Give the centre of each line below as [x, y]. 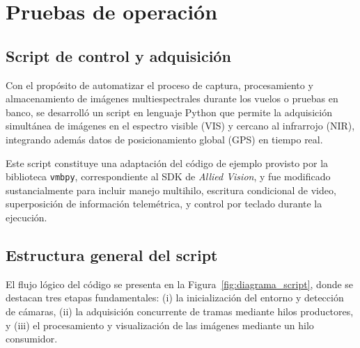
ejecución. [26, 217]
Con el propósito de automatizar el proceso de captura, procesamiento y [159, 85]
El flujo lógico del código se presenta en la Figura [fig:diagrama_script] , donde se [180, 284]
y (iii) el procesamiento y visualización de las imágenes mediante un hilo [160, 325]
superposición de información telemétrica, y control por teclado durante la [164, 204]
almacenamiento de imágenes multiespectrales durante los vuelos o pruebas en [172, 98]
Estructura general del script [112, 254]
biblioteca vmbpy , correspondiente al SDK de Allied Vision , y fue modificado [168, 176]
